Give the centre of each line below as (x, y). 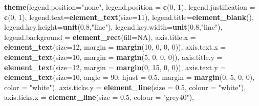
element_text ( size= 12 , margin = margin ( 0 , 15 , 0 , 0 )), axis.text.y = (115, 67)
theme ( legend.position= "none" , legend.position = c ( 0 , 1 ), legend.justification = (130, 7)
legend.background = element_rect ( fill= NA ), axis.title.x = (100, 37)
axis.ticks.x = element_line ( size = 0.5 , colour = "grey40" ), (99, 97)
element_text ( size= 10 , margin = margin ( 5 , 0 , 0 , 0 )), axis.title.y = (113, 57)
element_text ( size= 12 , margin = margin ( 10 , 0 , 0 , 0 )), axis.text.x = (115, 47)
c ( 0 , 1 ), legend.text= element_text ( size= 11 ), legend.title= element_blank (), (129, 17)
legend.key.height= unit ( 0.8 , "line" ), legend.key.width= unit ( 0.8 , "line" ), (113, 27)
